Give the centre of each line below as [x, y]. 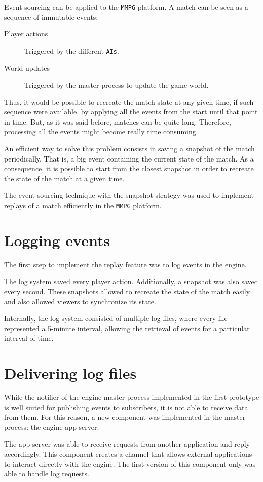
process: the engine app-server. [52, 427]
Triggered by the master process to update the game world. [117, 85]
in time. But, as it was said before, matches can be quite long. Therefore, [118, 121]
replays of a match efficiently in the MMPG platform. [83, 205]
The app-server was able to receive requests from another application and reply [127, 444]
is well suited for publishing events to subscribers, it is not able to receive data [126, 407]
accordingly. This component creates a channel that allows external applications [128, 454]
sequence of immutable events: [51, 16]
